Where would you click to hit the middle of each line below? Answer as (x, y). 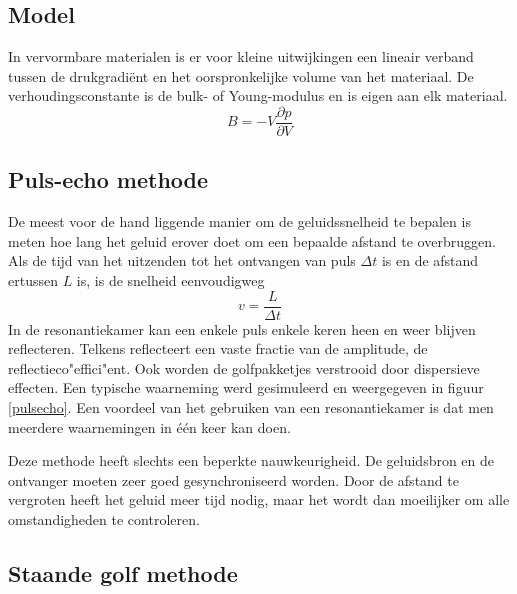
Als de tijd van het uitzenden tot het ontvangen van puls (182, 260)
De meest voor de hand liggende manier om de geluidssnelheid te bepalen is (239, 221)
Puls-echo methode (108, 179)
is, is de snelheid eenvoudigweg (170, 280)
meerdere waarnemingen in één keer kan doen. (149, 426)
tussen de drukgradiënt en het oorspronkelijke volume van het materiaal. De (241, 75)
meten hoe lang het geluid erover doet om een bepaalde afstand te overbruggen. (252, 240)
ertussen (33, 280)
